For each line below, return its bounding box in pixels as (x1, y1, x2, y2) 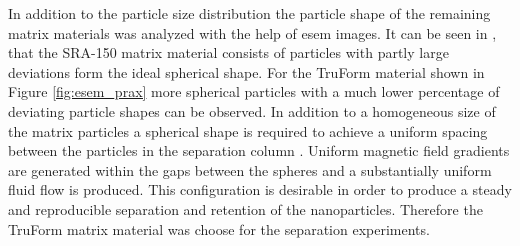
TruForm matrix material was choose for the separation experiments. (8, 218, 430, 239)
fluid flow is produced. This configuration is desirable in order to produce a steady (8, 179, 512, 200)
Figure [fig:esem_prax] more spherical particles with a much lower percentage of (8, 81, 500, 102)
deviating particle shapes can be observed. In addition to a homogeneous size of (8, 100, 496, 121)
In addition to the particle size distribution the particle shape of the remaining (8, 3, 491, 23)
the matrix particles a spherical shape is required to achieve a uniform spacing (8, 120, 488, 141)
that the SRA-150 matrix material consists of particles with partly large (8, 42, 449, 63)
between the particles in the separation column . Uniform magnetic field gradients (8, 140, 510, 161)
